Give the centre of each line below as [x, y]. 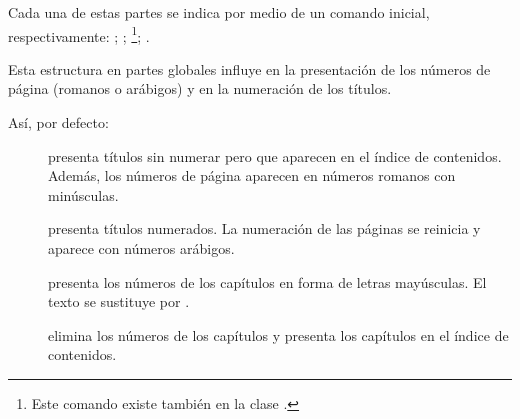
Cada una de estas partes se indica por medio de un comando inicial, [219, 12]
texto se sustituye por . [119, 301]
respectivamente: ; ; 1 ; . [79, 34]
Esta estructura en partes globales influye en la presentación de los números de [249, 68]
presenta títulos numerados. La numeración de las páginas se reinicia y [264, 228]
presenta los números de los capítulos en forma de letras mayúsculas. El [267, 281]
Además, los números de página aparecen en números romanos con [252, 175]
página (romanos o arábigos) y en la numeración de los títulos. [200, 88]
